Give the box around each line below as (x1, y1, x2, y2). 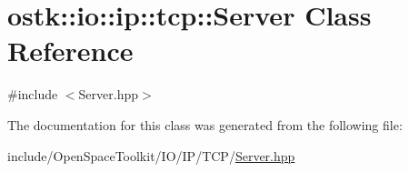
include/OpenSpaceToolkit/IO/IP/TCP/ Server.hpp (7, 146, 295, 165)
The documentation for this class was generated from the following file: (7, 115, 403, 134)
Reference (7, 32, 134, 69)
